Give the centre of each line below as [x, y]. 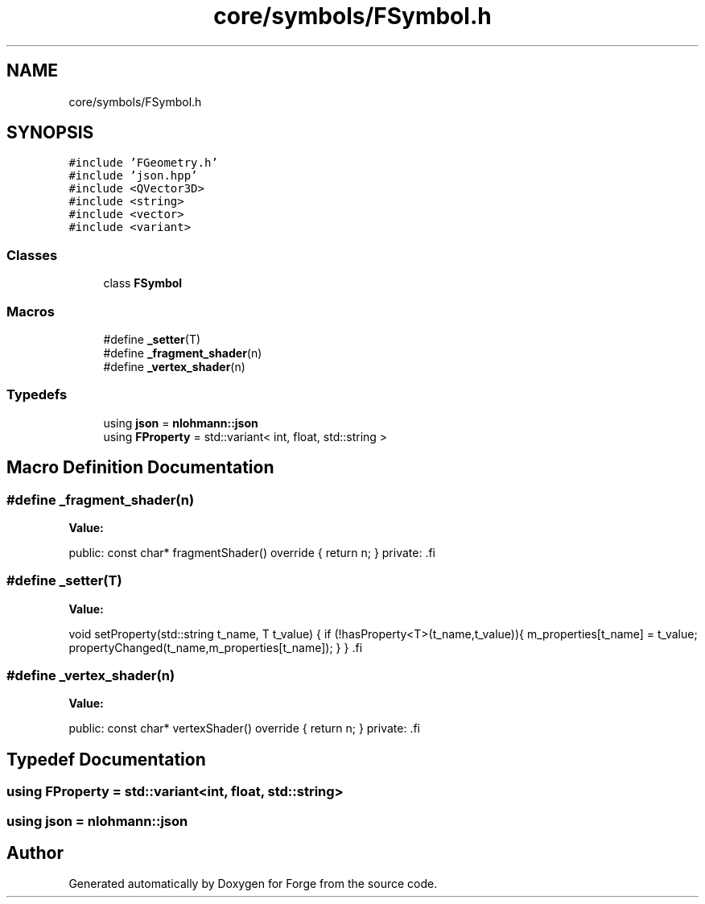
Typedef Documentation [106, 759]
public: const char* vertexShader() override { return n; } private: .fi [245, 729]
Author [35, 853]
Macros [31, 311]
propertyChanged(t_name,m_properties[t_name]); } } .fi [216, 647]
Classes [32, 255]
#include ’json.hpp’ [133, 176]
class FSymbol [143, 283]
